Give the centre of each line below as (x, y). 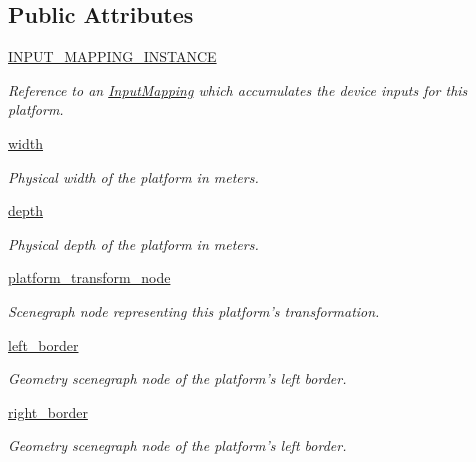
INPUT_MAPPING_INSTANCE (112, 56)
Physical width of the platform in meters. (133, 176)
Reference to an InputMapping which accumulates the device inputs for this (238, 89)
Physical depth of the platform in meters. (133, 243)
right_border (48, 411)
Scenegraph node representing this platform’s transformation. (194, 310)
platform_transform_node (89, 277)
